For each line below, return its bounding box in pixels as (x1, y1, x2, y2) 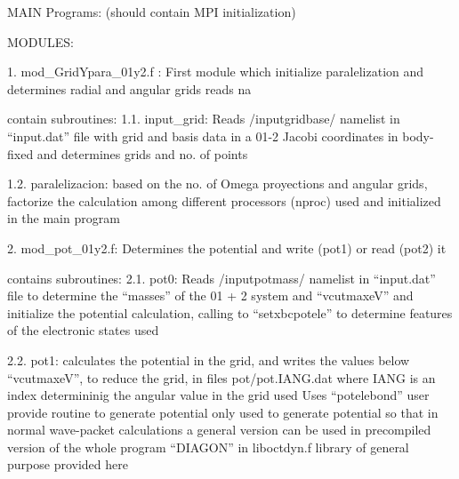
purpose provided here (7, 455, 128, 474)
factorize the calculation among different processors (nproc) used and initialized (7, 191, 441, 210)
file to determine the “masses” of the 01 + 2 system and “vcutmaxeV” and (7, 286, 414, 305)
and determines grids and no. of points (36, 144, 248, 163)
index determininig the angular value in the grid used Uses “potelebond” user (7, 386, 430, 404)
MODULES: (7, 32, 74, 51)
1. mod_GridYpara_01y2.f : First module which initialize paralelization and (7, 62, 424, 81)
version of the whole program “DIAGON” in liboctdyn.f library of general (7, 437, 409, 456)
